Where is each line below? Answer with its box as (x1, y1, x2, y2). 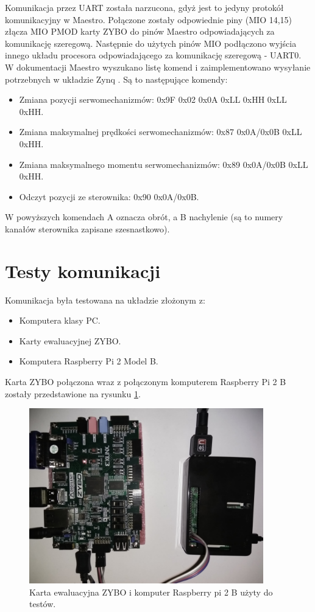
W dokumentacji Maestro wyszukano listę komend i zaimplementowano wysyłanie (5, 60, 311, 73)
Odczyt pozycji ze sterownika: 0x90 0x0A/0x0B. (19, 190, 199, 203)
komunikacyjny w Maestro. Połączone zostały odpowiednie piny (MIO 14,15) (5, 13, 292, 26)
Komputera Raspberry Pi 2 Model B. (19, 355, 158, 367)
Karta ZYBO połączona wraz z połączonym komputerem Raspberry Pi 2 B (5, 375, 286, 388)
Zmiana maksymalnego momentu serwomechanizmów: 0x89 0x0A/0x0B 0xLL (19, 158, 308, 170)
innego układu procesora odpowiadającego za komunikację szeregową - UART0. (5, 49, 302, 61)
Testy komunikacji (5, 258, 161, 283)
